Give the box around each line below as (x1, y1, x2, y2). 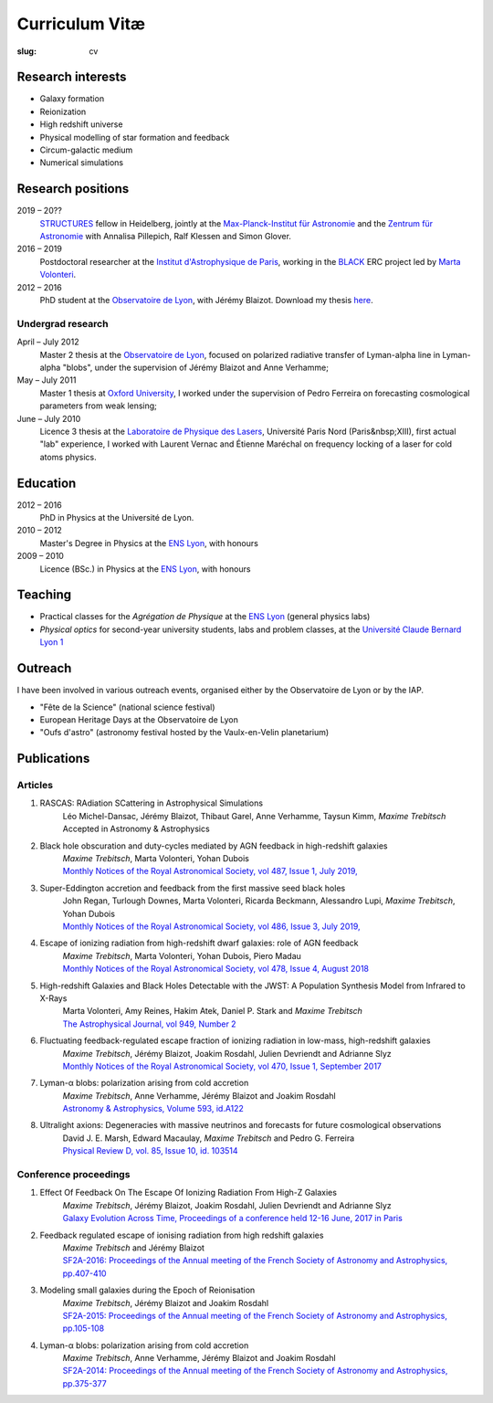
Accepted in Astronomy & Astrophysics (62, 823, 210, 835)
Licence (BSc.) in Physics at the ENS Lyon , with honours (39, 563, 251, 575)
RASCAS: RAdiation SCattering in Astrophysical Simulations (39, 797, 264, 808)
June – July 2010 (16, 413, 81, 424)
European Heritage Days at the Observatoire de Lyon (39, 713, 239, 725)
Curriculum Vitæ (16, 14, 146, 34)
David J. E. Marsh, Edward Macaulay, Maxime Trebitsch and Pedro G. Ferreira (62, 1133, 355, 1144)
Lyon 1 (39, 637, 64, 648)
